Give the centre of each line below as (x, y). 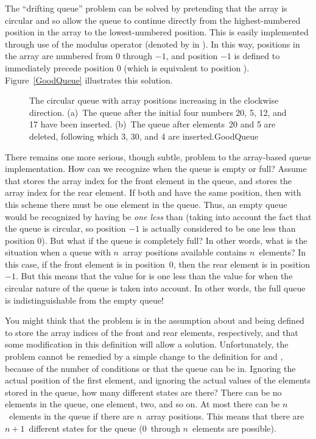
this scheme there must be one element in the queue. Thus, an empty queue (146, 204)
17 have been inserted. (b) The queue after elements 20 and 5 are (153, 124)
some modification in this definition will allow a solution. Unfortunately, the (147, 344)
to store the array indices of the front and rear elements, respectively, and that (152, 332)
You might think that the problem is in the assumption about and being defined (155, 320)
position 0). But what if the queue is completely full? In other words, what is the (156, 240)
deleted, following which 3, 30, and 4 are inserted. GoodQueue (144, 136)
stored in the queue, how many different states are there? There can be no (143, 392)
